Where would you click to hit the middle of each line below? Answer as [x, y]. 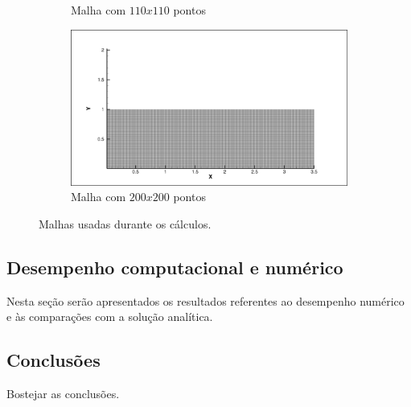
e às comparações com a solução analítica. [110, 317]
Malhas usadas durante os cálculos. [125, 223]
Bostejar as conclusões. [63, 394]
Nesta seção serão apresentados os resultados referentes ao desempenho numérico [205, 300]
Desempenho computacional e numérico [175, 267]
